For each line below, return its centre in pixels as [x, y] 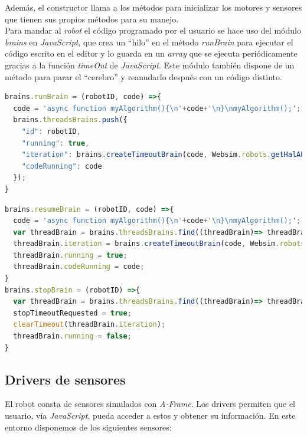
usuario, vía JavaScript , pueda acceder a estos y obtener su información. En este [150, 415]
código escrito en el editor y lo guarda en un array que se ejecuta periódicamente [151, 53]
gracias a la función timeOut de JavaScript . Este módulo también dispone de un [150, 65]
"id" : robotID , [51, 131]
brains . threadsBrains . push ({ [70, 120]
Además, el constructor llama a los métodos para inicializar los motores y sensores [153, 7]
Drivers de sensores [65, 379]
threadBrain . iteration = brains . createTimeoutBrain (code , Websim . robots [159, 244]
